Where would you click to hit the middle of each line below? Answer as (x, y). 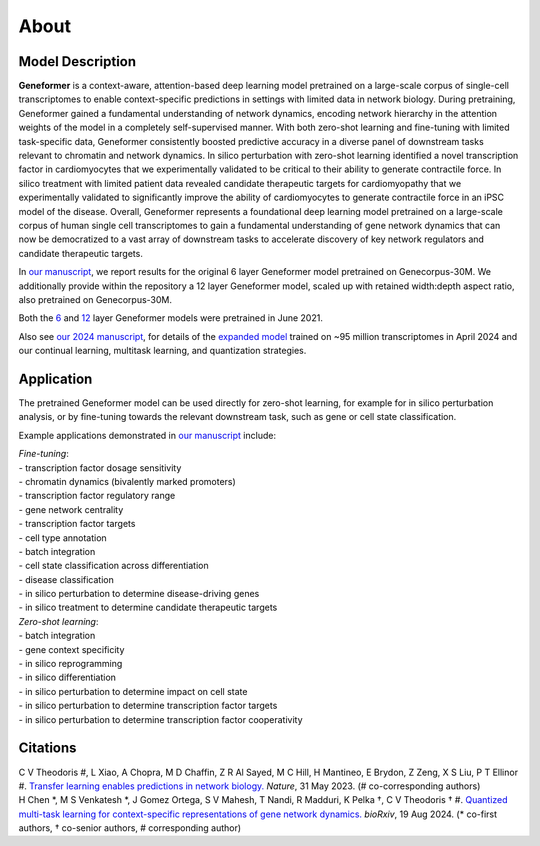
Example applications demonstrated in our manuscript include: (147, 435)
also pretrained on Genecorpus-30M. (95, 299)
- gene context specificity (71, 649)
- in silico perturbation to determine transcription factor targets (148, 706)
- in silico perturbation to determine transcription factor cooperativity (161, 719)
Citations (47, 748)
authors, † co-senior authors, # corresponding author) (130, 828)
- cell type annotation (62, 537)
